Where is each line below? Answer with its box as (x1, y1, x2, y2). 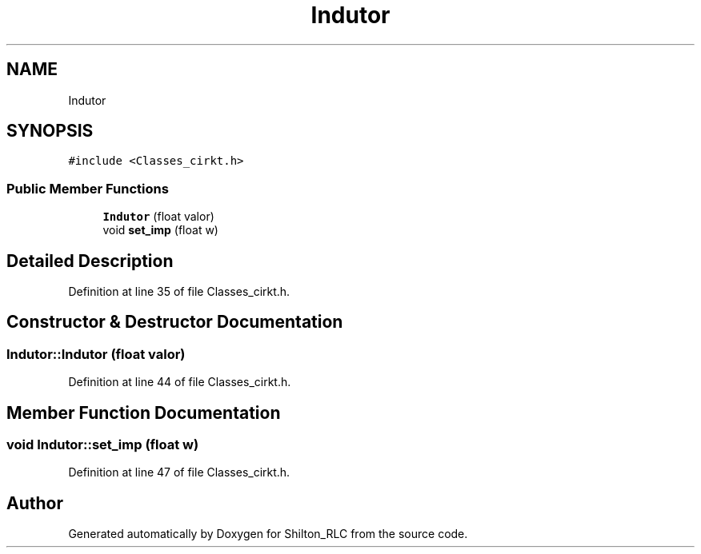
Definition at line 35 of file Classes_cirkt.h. (68, 285, 290, 299)
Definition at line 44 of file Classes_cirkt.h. (68, 375, 291, 389)
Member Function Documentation (6, 402, 281, 423)
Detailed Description (6, 250, 174, 271)
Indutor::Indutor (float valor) (6, 345, 186, 362)
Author (6, 492, 63, 513)
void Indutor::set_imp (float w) (6, 436, 199, 453)
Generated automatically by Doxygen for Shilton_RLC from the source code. (68, 527, 468, 541)
